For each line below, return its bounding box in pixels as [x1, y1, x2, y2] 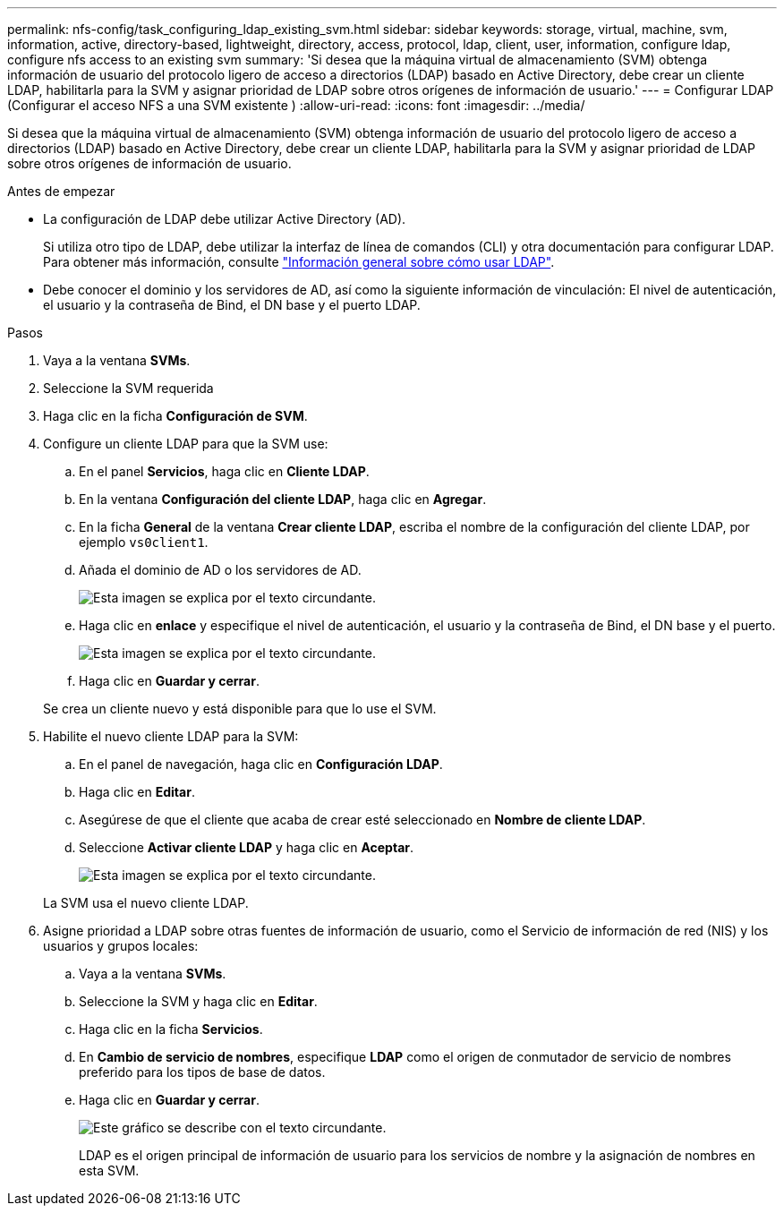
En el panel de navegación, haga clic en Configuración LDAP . [79, 756, 443, 772]
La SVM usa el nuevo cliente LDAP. [43, 895, 249, 910]
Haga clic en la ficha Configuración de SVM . [43, 408, 308, 423]
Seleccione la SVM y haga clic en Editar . [79, 994, 318, 1009]
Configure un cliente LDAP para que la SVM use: [43, 436, 328, 451]
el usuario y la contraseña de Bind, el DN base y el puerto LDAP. [43, 297, 421, 312]
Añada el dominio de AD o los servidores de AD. [79, 562, 362, 577]
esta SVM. [79, 1163, 140, 1178]
